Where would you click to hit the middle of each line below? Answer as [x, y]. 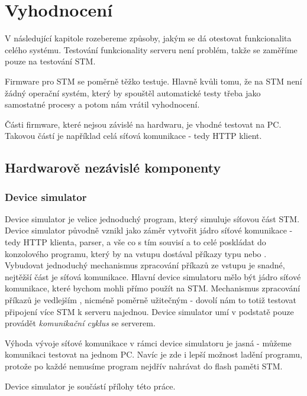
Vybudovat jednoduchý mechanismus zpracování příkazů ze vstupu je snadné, [145, 265]
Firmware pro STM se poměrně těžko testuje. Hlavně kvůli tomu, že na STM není [153, 81]
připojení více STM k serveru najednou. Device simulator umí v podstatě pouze [149, 311]
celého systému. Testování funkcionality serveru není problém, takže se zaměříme [151, 49]
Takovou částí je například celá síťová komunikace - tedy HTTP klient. [133, 136]
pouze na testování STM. [50, 61]
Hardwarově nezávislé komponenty [113, 168]
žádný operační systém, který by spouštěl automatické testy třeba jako [133, 92]
